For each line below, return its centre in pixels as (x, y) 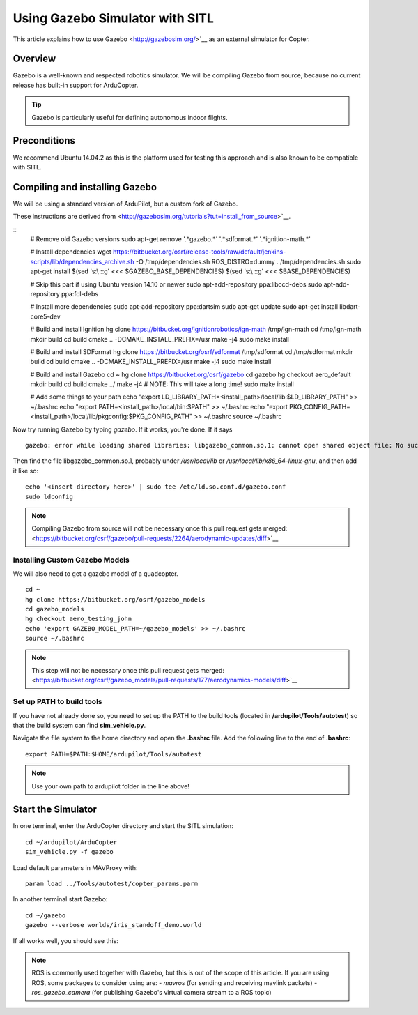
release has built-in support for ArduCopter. (76, 85)
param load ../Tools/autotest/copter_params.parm (112, 883)
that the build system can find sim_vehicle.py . (79, 725)
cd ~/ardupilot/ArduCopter (71, 842)
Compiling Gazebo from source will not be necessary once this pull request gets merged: (160, 528)
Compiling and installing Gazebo (85, 187)
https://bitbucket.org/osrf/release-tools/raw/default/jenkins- (199, 252)
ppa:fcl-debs (80, 293)
